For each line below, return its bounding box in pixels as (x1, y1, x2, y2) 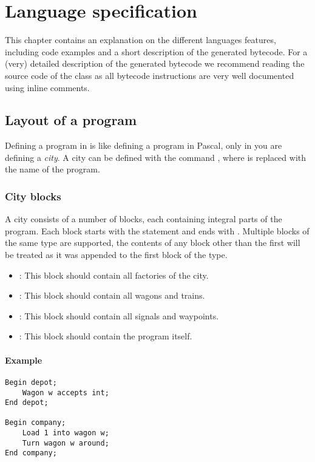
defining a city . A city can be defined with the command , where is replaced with (5, 151, 307, 163)
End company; (5, 449, 57, 458)
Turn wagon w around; (22, 438, 109, 447)
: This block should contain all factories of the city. (19, 268, 209, 281)
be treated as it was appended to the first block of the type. (5, 248, 228, 261)
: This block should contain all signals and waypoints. (19, 309, 219, 322)
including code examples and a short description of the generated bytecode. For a (5, 45, 308, 58)
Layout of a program (5, 110, 137, 129)
